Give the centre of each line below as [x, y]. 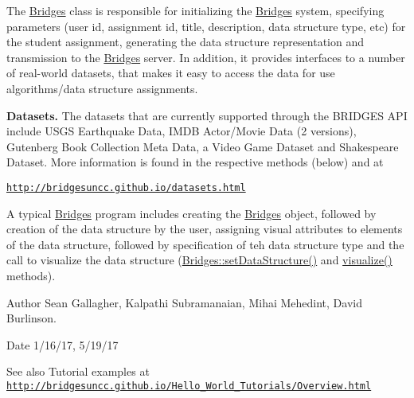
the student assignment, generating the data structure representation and [185, 42]
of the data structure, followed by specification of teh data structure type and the [205, 244]
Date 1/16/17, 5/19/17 [62, 344]
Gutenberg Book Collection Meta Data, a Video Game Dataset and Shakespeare [203, 146]
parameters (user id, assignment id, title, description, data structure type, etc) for [206, 26]
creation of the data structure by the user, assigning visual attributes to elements [205, 229]
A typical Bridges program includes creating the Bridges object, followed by [191, 213]
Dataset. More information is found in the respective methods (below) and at [195, 162]
